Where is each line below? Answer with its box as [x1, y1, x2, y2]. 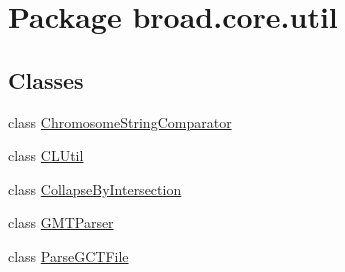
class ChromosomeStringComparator [8, 111, 232, 132]
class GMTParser [8, 212, 114, 233]
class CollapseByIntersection [8, 178, 182, 199]
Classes [8, 64, 84, 95]
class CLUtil [8, 145, 84, 166]
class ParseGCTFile [8, 245, 129, 266]
